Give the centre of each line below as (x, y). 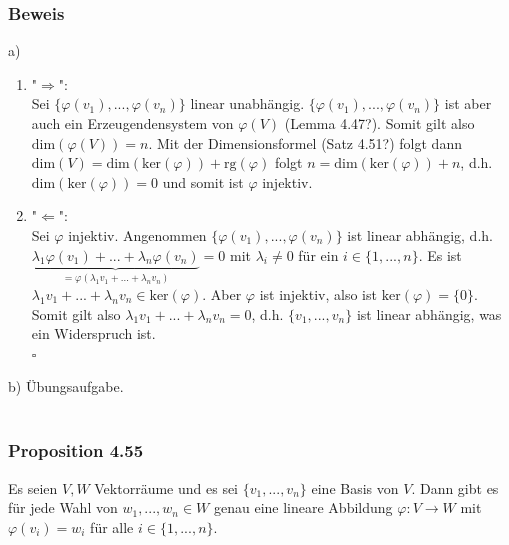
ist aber (468, 103)
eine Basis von (355, 487)
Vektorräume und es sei (166, 487)
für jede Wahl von (63, 507)
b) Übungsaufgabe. (66, 386)
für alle (112, 526)
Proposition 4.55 (76, 450)
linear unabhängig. (247, 103)
